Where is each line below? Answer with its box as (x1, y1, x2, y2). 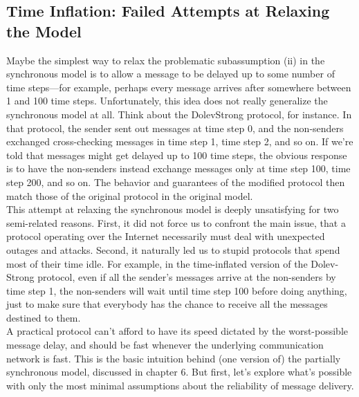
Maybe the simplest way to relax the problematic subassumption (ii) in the (6, 53, 325, 67)
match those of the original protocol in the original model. (6, 188, 253, 203)
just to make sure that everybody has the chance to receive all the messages (6, 297, 328, 311)
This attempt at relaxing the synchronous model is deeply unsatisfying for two (6, 202, 339, 216)
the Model (6, 20, 82, 41)
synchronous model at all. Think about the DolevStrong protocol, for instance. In (6, 107, 352, 121)
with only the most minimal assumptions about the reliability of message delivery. (6, 378, 354, 392)
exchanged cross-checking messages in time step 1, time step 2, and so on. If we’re (6, 134, 353, 149)
